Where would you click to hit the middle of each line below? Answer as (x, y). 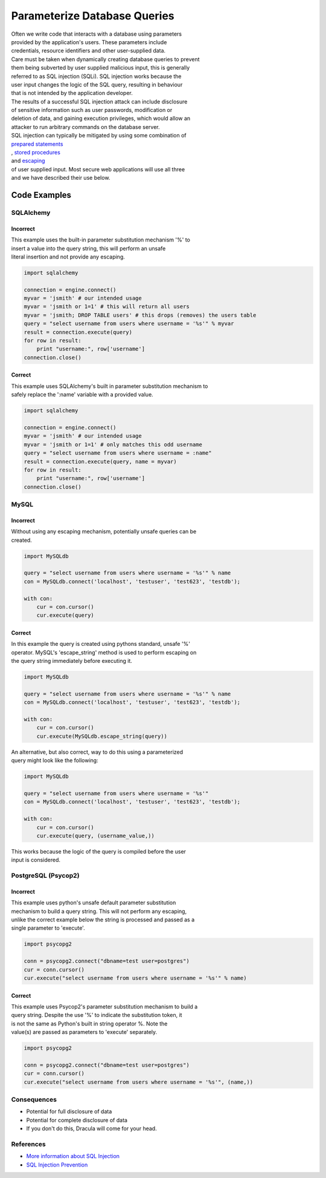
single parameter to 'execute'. (48, 928)
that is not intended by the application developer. (72, 93)
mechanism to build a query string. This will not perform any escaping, (99, 911)
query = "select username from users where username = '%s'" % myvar (129, 324)
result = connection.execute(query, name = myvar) (101, 461)
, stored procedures (36, 153)
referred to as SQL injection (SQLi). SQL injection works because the (96, 76)
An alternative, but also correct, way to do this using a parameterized (97, 752)
